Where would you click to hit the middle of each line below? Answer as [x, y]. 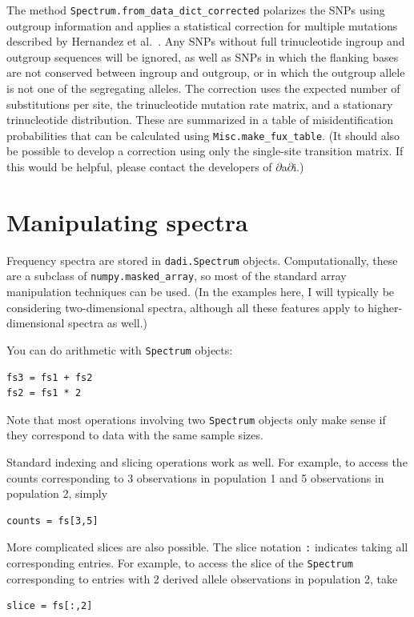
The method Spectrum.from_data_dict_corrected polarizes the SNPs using [196, 10]
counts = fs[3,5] [52, 521]
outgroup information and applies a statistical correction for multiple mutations [202, 25]
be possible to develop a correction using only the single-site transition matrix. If [205, 151]
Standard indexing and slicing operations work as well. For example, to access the [207, 461]
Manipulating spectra [127, 221]
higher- [385, 307]
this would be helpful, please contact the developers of [139, 167]
